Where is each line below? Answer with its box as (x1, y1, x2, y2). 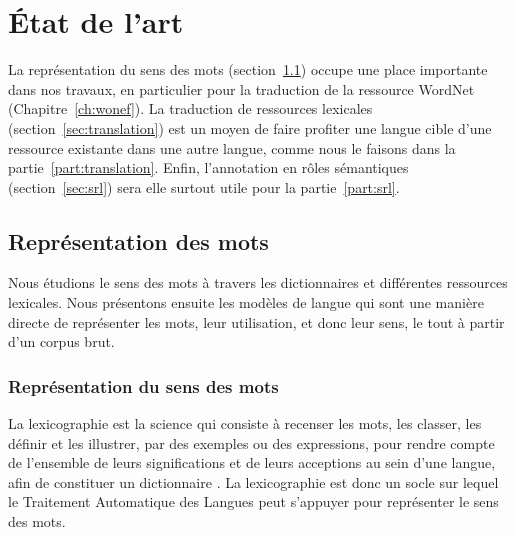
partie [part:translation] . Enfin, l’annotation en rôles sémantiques (8, 157, 409, 178)
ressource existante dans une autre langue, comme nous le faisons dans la (8, 137, 456, 158)
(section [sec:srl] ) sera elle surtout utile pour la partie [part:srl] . (8, 176, 400, 197)
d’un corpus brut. (8, 331, 115, 352)
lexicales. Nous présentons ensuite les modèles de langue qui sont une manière (8, 292, 484, 313)
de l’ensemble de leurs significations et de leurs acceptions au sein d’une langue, (8, 452, 496, 473)
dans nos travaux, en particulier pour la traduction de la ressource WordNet (8, 78, 475, 99)
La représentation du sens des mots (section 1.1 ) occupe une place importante (8, 59, 488, 80)
